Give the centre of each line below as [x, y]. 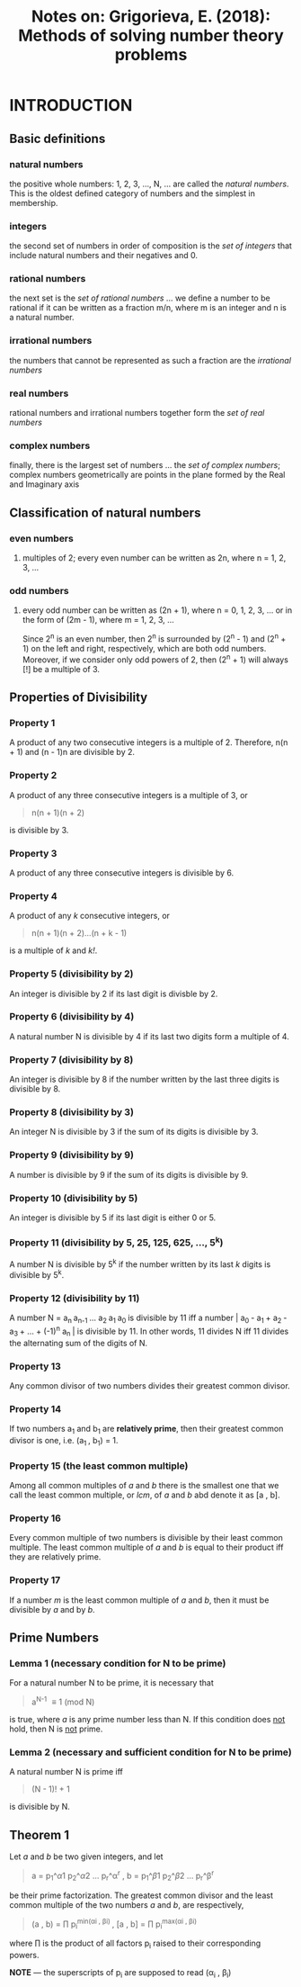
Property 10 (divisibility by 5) [74, 1198]
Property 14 [35, 1408]
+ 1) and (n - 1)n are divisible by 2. [72, 752]
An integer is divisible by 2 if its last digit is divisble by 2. [114, 993]
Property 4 [34, 895]
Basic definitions [58, 138]
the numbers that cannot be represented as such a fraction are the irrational [150, 360]
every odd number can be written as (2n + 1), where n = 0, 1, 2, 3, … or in [157, 610]
